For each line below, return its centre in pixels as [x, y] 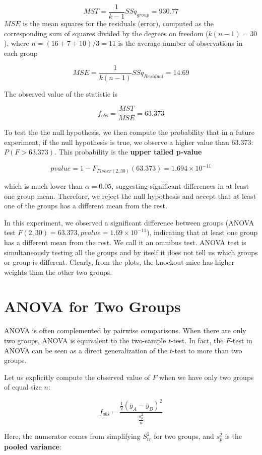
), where [17, 43]
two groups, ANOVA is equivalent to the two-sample [85, 340]
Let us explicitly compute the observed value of [77, 377]
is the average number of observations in [180, 43]
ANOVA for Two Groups [92, 306]
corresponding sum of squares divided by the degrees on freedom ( [106, 33]
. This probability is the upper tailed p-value [128, 152]
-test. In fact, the [197, 340]
